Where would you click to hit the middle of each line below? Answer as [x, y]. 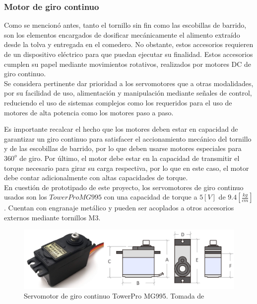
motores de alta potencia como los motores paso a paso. [89, 112]
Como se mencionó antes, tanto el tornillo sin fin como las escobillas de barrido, [125, 25]
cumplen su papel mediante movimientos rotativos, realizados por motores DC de [128, 64]
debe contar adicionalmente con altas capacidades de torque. [96, 177]
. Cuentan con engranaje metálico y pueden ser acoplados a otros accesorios [119, 208]
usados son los [26, 197]
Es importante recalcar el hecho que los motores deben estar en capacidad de [121, 129]
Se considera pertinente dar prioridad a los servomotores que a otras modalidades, [129, 83]
